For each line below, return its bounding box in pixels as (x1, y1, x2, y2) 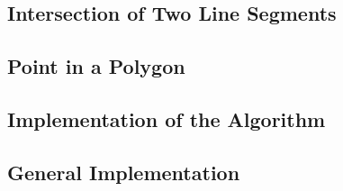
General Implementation (7, 158, 240, 186)
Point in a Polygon (7, 52, 185, 80)
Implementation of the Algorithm (7, 105, 326, 132)
